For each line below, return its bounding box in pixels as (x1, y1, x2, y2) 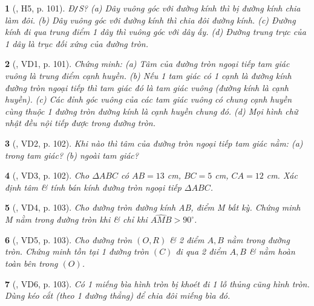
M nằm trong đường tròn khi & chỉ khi (5, 213, 148, 226)
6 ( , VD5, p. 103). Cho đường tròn (5, 233, 132, 246)
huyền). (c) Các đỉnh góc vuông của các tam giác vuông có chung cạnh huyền (5, 93, 292, 106)
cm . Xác (266, 169, 298, 182)
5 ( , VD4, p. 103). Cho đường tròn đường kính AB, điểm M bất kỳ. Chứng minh (5, 201, 301, 214)
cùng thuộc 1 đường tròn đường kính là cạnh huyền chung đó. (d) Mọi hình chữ (5, 104, 298, 117)
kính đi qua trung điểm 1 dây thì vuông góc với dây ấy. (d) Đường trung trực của (5, 25, 306, 38)
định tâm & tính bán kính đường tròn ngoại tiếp (5, 180, 182, 193)
